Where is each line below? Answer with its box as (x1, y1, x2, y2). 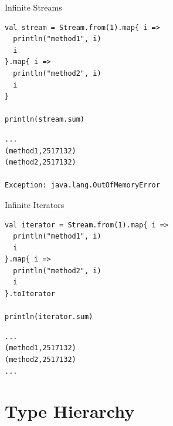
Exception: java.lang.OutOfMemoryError (5, 181, 160, 190)
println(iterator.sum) (5, 313, 93, 321)
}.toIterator (5, 290, 55, 298)
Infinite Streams (5, 1, 62, 13)
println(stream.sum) (5, 115, 85, 124)
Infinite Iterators (5, 198, 65, 210)
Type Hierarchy (5, 399, 135, 423)
